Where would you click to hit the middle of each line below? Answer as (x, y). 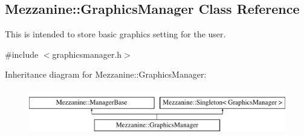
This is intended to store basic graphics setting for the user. (115, 34)
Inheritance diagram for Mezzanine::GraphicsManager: (106, 74)
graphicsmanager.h (87, 54)
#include (22, 54)
